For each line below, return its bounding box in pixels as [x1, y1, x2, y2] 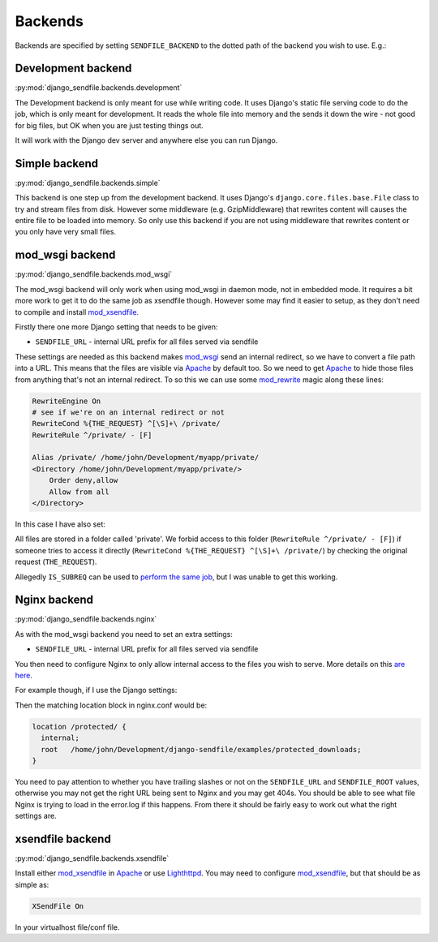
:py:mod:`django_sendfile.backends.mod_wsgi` [15, 269, 173, 279]
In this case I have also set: [15, 519, 105, 529]
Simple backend [15, 157, 99, 170]
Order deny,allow [49, 475, 118, 485]
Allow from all [49, 487, 109, 497]
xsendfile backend [15, 832, 111, 845]
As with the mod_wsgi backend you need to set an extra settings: [15, 629, 233, 639]
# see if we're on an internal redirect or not [32, 407, 225, 417]
